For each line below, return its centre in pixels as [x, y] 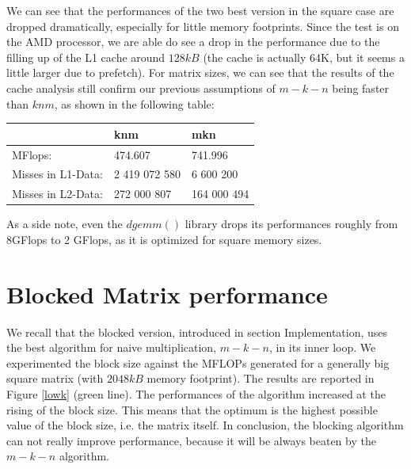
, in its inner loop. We [322, 347]
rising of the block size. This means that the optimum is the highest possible [192, 409]
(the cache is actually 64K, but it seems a [304, 57]
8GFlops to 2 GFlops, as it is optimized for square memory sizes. [164, 239]
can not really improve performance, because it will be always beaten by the [191, 440]
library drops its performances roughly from [291, 224]
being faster [361, 88]
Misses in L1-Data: [57, 174]
